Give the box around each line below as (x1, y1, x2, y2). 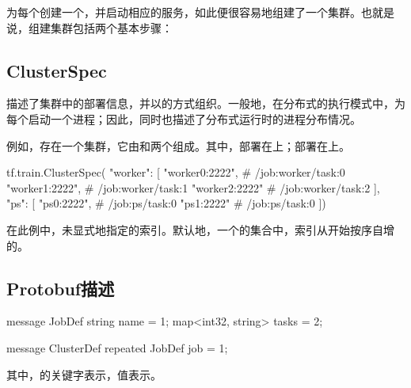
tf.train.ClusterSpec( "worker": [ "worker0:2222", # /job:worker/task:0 (6, 164, 345, 181)
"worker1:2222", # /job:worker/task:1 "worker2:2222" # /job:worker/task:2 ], (6, 179, 380, 196)
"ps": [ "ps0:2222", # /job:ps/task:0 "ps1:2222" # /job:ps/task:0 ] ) (6, 195, 326, 211)
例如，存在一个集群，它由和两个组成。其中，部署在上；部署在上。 (6, 137, 350, 154)
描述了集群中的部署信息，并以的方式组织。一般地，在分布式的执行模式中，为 (6, 95, 405, 112)
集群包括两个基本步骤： (50, 19, 173, 36)
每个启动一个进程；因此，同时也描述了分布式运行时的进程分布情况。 (6, 110, 361, 127)
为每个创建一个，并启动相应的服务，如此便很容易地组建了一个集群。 (6, 4, 361, 20)
